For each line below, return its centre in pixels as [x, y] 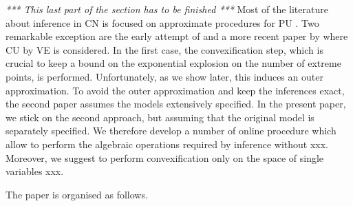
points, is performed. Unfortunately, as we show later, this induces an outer [164, 76]
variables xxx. [35, 171]
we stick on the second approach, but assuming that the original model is [160, 117]
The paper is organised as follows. [77, 194]
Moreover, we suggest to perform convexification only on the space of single [165, 157]
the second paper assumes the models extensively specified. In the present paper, [176, 104]
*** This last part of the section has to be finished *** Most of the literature [167, 9]
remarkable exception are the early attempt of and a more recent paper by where [177, 36]
